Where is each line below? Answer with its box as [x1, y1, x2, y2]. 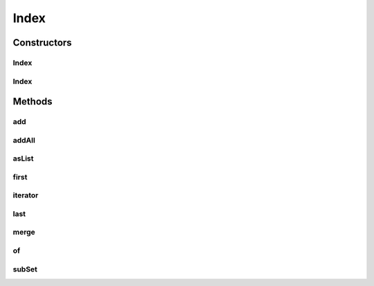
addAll [12, 135, 36, 145]
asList [12, 154, 34, 163]
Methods [12, 96, 53, 107]
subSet [12, 264, 38, 274]
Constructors [12, 37, 72, 48]
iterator [12, 190, 39, 200]
